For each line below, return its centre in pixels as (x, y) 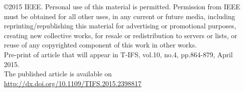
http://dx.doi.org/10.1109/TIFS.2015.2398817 (73, 83)
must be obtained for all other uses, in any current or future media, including (120, 16)
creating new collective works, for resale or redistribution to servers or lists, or (121, 35)
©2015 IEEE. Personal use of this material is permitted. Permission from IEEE (122, 6)
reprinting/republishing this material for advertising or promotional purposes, (120, 26)
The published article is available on (58, 74)
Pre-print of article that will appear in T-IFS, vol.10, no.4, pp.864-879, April (118, 54)
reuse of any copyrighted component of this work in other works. (101, 45)
